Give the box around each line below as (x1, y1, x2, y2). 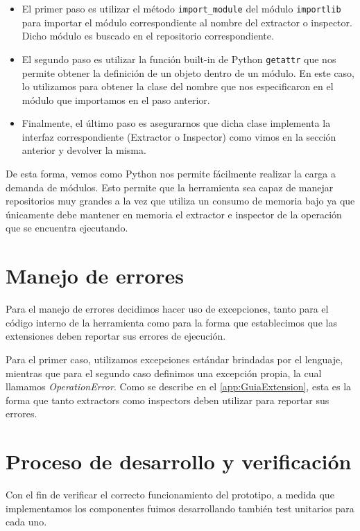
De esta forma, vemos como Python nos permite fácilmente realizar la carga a (6, 166, 336, 181)
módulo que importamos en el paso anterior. (22, 92, 210, 107)
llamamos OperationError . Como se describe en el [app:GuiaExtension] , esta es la (6, 379, 352, 394)
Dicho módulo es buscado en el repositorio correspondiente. (22, 28, 274, 43)
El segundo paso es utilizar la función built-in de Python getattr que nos (22, 51, 336, 66)
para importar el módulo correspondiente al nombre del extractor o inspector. (22, 15, 352, 29)
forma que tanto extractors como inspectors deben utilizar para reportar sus (6, 392, 329, 407)
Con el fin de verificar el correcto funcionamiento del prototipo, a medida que (6, 487, 334, 502)
